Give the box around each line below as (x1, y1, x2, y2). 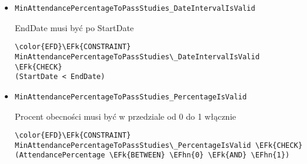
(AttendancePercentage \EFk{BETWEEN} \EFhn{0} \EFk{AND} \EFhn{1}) (14, 151, 290, 160)
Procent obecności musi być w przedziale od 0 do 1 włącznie (14, 110, 236, 122)
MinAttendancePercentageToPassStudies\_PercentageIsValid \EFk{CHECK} (14, 141, 303, 150)
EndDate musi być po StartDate (14, 21, 134, 34)
